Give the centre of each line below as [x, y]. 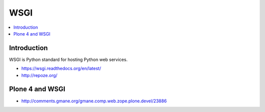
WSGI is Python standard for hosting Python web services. [68, 59]
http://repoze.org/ [39, 75]
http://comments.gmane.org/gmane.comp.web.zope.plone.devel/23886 [94, 101]
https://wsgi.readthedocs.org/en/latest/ [61, 69]
